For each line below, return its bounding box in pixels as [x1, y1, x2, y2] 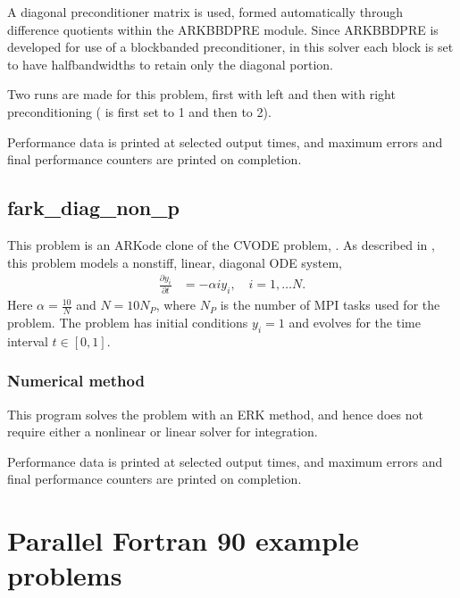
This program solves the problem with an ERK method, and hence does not [7, 404, 423, 423]
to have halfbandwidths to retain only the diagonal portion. [7, 54, 334, 73]
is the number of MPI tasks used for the [220, 295, 440, 314]
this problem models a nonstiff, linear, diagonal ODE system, [7, 253, 342, 271]
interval [7, 331, 48, 350]
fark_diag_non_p [7, 194, 180, 221]
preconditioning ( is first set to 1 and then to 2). [7, 102, 272, 120]
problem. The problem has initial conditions [7, 313, 248, 332]
